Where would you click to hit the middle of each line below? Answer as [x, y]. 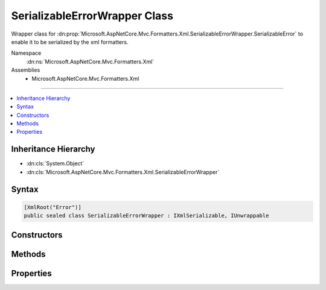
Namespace [26, 53]
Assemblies [26, 70]
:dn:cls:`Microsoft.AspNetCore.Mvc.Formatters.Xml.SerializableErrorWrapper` [123, 172]
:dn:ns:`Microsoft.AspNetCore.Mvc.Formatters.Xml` [90, 61]
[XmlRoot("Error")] [53, 207]
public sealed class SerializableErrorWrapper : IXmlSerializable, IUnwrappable [146, 216]
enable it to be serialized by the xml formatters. [70, 42]
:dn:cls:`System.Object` [55, 163]
